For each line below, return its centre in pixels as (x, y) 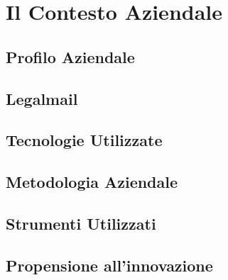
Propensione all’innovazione (109, 265)
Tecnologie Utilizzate (84, 140)
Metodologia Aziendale (92, 182)
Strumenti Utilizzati (81, 223)
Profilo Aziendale (70, 56)
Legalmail (42, 98)
